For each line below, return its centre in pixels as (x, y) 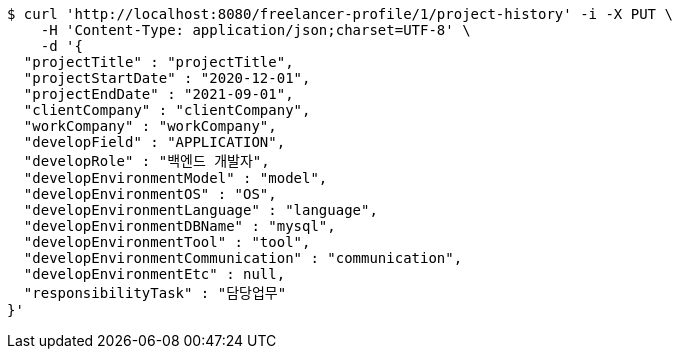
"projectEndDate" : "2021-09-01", (158, 94)
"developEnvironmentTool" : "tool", (167, 242)
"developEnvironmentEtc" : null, (154, 274)
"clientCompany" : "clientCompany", (167, 110)
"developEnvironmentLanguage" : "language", (200, 210)
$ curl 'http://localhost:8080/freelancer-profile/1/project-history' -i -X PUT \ (340, 14)
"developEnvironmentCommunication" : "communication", (243, 258)
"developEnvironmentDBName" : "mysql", (179, 226)
